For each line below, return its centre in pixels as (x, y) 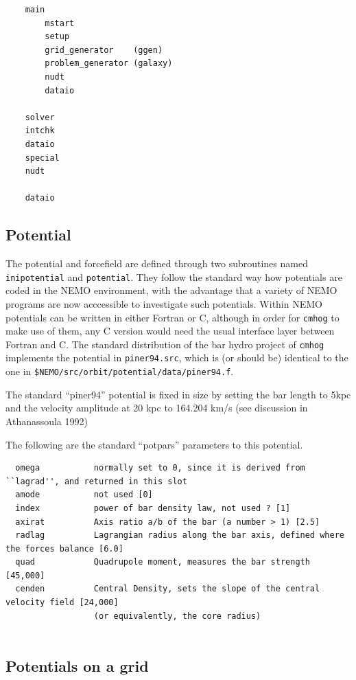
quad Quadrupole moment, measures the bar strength (163, 562)
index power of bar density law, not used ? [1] (153, 508)
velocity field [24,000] (62, 603)
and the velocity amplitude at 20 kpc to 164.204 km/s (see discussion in (157, 408)
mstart (60, 23)
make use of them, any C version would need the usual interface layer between (170, 331)
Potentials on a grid (77, 666)
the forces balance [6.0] (64, 548)
